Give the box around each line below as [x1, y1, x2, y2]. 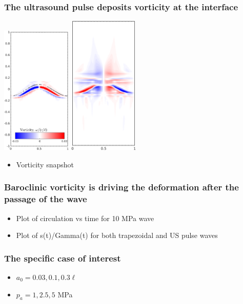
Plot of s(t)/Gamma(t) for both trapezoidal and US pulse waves [16, 230, 218, 241]
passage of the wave [4, 192, 87, 205]
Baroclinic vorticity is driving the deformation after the [4, 181, 239, 193]
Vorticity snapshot [16, 159, 74, 169]
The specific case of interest [4, 251, 121, 264]
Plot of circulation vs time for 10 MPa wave [16, 212, 154, 223]
